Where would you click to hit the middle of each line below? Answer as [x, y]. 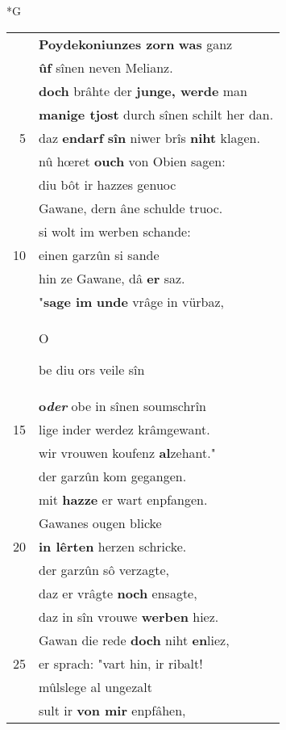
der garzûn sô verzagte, [104, 569]
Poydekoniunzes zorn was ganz [136, 44]
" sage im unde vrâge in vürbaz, [132, 301]
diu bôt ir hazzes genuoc [108, 184]
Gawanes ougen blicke [100, 522]
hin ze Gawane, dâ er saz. [112, 278]
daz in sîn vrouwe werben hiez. [129, 616]
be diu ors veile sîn [92, 369]
